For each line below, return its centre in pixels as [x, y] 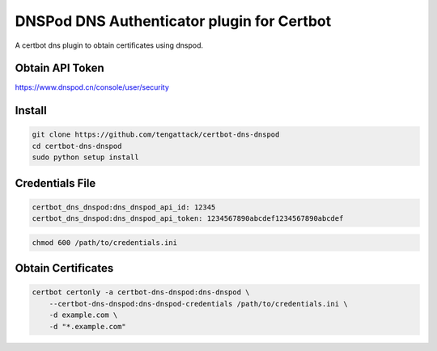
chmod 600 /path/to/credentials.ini [105, 242]
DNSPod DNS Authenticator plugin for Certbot [173, 21]
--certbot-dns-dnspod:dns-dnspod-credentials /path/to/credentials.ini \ [198, 304]
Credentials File [55, 183]
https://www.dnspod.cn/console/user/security [92, 87]
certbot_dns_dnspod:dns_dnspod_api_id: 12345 [124, 207]
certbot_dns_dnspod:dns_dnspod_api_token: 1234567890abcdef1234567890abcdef [188, 219]
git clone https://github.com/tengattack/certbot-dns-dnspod [156, 135]
